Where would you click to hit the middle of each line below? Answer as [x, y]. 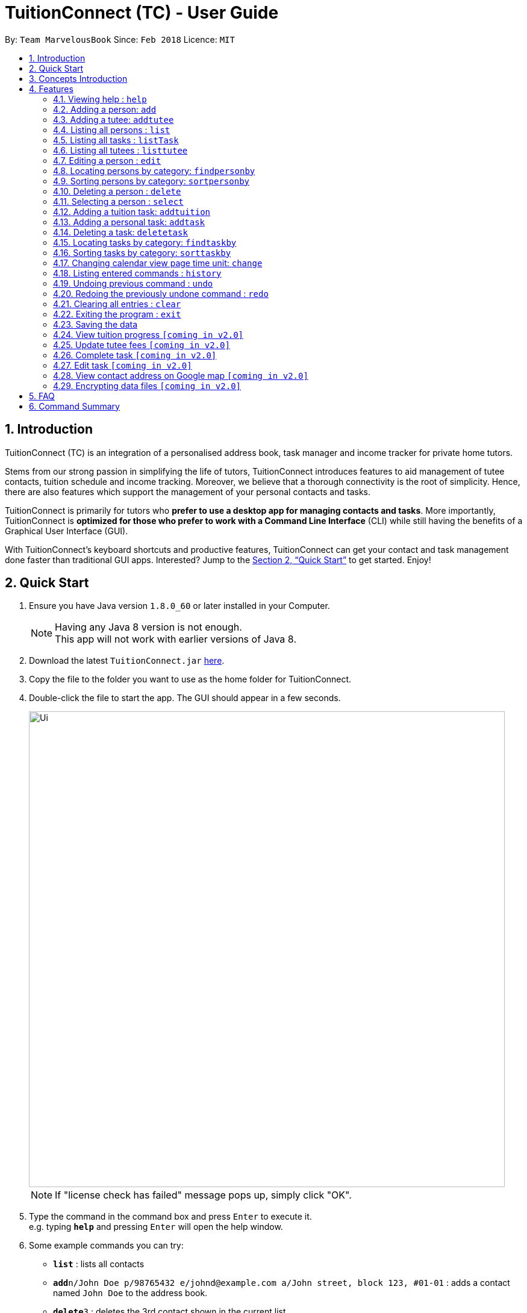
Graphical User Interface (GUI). [67, 531]
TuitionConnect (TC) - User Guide [142, 13]
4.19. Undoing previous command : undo [133, 283]
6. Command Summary [74, 406]
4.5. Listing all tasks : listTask [116, 140]
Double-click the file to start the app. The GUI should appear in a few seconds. [185, 698]
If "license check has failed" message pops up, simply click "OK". [203, 1195]
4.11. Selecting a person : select [118, 201]
